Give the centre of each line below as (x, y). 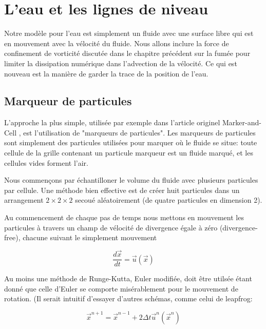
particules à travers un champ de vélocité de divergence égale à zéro (111, 227)
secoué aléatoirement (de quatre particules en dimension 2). (169, 200)
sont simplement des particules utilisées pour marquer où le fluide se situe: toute (131, 142)
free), (12, 237)
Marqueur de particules (68, 101)
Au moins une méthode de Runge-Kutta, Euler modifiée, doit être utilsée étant (128, 278)
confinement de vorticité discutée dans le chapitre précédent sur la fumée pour (127, 53)
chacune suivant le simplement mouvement (90, 237)
